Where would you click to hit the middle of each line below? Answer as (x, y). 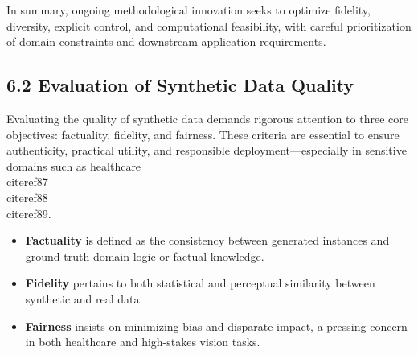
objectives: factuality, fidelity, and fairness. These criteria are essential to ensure (203, 134)
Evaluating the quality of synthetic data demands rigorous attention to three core (207, 118)
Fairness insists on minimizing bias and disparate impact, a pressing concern (216, 326)
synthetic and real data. (84, 298)
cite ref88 (27, 197)
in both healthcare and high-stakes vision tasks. (143, 342)
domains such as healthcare (74, 165)
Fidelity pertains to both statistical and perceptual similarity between (200, 283)
